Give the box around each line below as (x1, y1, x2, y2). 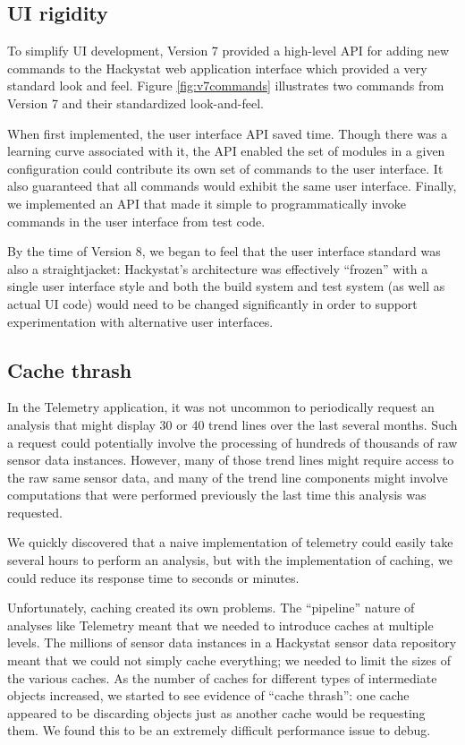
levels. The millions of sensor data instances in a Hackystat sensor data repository (7, 633, 457, 652)
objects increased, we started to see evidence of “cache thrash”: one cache (7, 686, 410, 705)
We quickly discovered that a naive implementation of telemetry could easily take (7, 533, 453, 552)
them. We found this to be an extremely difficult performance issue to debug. (7, 721, 431, 740)
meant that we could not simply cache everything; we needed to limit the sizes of (7, 651, 452, 670)
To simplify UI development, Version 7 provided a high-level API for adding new (7, 41, 449, 60)
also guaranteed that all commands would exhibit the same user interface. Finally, (7, 176, 457, 195)
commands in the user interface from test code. (7, 211, 266, 230)
